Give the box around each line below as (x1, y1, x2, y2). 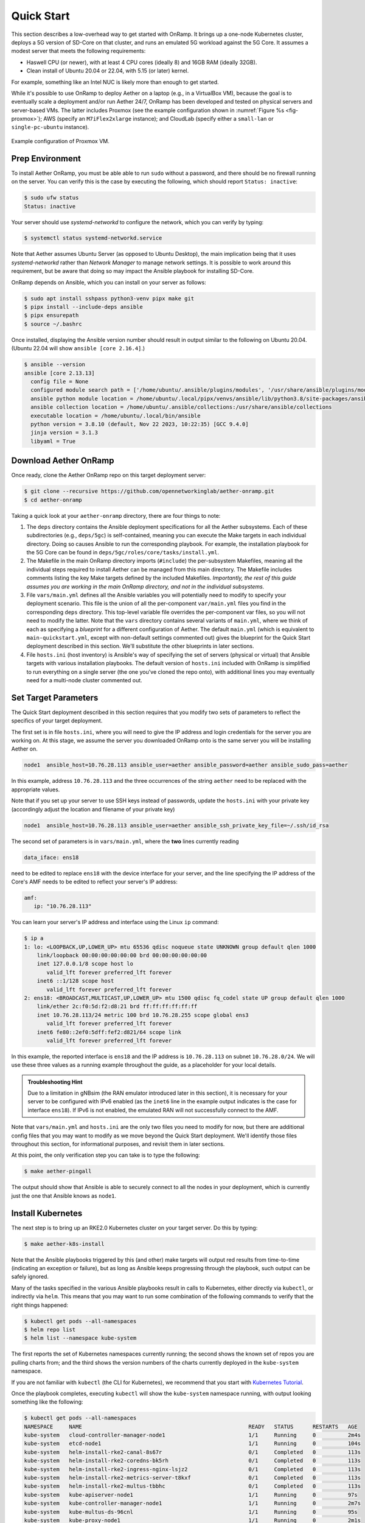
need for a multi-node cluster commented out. (26, 676, 142, 684)
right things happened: (11, 1301, 69, 1309)
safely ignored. (11, 1273, 49, 1281)
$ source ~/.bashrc (24, 320, 82, 327)
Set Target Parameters (11, 692, 99, 703)
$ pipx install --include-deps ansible (24, 303, 143, 311)
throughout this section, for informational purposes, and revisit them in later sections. (11, 1140, 225, 1148)
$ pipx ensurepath (24, 312, 79, 319)
